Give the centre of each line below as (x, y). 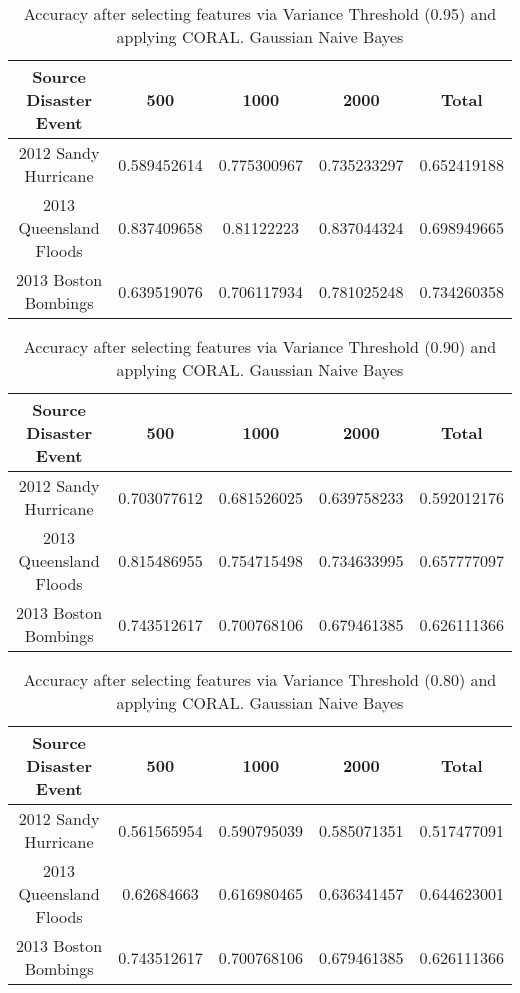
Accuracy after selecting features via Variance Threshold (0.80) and (260, 679)
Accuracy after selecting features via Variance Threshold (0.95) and (260, 13)
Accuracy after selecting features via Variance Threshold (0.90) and (260, 346)
